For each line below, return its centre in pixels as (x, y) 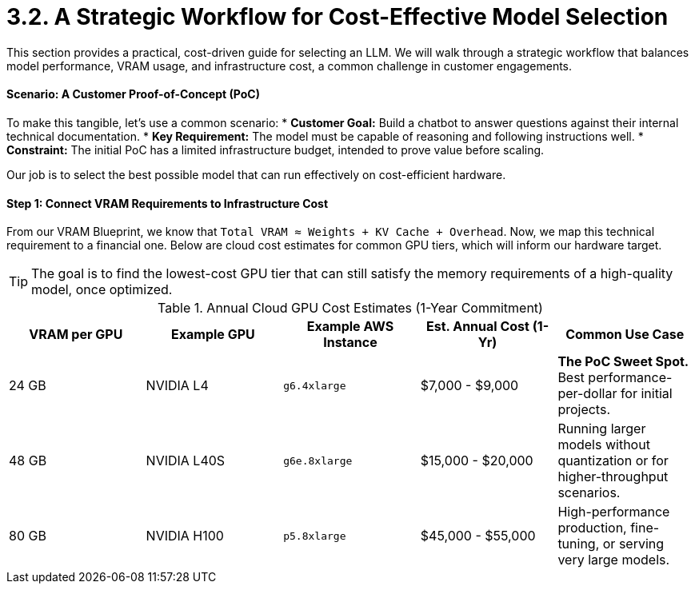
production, (592, 528)
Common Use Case (625, 335)
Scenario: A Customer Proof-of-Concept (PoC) (133, 94)
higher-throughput (613, 477)
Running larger (602, 429)
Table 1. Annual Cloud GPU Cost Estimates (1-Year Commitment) (350, 308)
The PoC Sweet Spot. (623, 362)
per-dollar (587, 394)
